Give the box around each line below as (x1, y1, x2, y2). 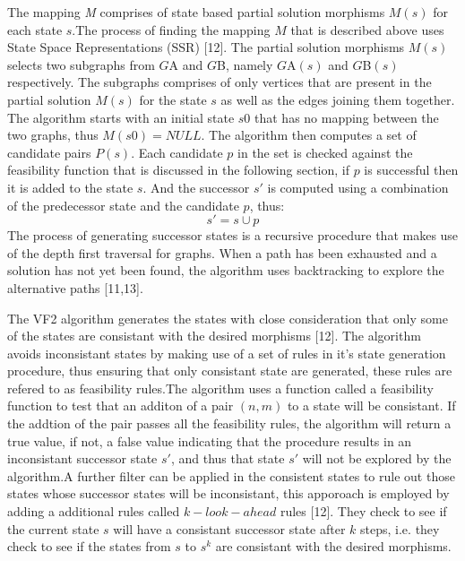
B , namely (216, 55, 273, 73)
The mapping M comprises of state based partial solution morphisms (7, 3, 385, 21)
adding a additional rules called (7, 502, 180, 521)
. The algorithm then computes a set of (201, 125, 417, 144)
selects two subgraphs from (7, 55, 155, 73)
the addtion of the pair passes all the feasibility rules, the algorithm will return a (7, 414, 452, 433)
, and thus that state (170, 449, 285, 468)
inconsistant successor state (7, 449, 158, 468)
